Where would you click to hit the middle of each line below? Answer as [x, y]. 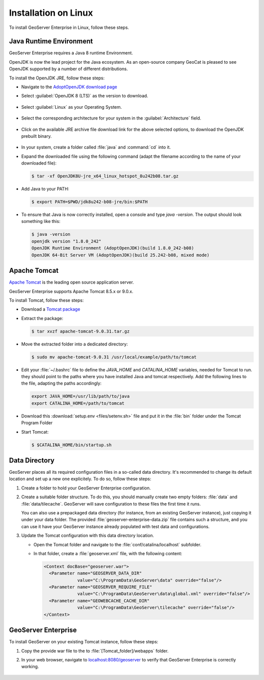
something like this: [41, 221]
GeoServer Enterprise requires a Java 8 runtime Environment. [71, 53]
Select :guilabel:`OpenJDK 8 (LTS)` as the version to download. [85, 96]
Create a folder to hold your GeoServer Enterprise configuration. [86, 488]
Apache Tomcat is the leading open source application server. [71, 282]
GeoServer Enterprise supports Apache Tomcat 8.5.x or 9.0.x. [71, 291]
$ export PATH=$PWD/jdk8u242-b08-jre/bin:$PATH [89, 202]
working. [30, 667]
